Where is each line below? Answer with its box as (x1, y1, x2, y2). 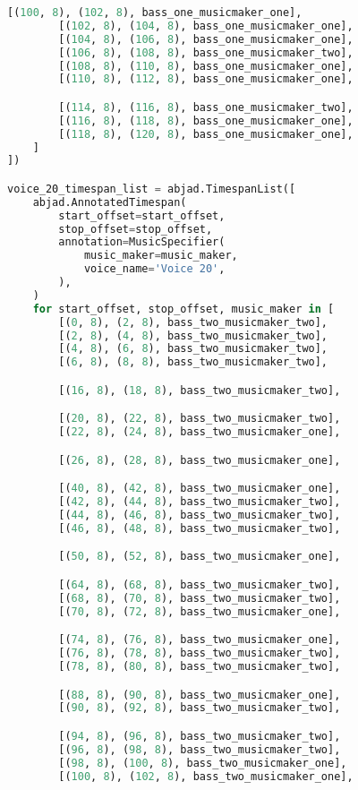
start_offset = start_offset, (58, 209, 226, 222)
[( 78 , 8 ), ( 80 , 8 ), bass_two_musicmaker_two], (58, 660, 341, 674)
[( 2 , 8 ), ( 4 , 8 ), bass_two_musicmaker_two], (58, 329, 328, 342)
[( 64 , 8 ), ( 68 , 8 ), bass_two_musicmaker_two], (58, 579, 341, 591)
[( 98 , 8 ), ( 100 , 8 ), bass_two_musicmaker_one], (58, 756, 347, 769)
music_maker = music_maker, (83, 249, 238, 262)
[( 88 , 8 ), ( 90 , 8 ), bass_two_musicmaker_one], (58, 688, 341, 701)
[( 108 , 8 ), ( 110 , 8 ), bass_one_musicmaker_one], (58, 59, 354, 73)
